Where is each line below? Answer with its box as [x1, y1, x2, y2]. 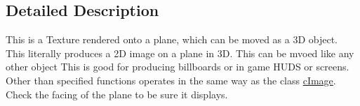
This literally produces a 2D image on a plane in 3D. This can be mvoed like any [6, 45, 354, 60]
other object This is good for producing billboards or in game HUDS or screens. [6, 59, 349, 74]
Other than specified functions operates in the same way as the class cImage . [6, 73, 336, 87]
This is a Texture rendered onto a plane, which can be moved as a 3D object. [6, 32, 338, 47]
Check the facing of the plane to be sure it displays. [6, 86, 228, 101]
